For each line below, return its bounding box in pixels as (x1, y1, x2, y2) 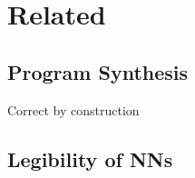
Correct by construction (7, 100, 140, 119)
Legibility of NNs (7, 144, 173, 173)
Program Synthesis (7, 57, 189, 85)
